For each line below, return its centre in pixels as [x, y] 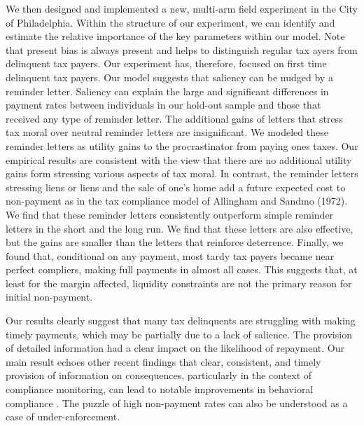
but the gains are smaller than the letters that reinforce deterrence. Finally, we [175, 242]
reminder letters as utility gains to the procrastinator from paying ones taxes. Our [182, 145]
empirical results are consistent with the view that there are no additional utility [179, 159]
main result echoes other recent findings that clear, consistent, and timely [163, 361]
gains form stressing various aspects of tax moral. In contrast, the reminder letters [182, 173]
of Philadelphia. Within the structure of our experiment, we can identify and [170, 22]
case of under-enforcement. [63, 417]
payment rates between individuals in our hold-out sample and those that [163, 105]
